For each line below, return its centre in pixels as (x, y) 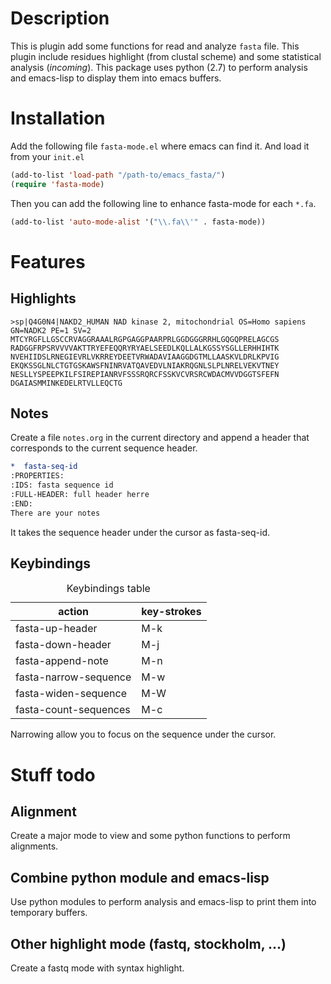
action (73, 612)
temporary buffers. (49, 913)
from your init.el (47, 156)
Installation (58, 118)
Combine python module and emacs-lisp (140, 877)
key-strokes (171, 612)
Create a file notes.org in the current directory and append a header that (160, 438)
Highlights (43, 298)
